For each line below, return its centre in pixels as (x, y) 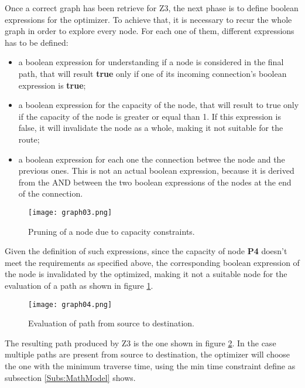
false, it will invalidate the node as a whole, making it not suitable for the (151, 128)
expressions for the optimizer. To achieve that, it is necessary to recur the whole (148, 19)
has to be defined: (37, 42)
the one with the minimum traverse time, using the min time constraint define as (150, 365)
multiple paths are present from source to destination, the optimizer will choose (148, 354)
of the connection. (51, 193)
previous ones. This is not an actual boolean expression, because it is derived (156, 171)
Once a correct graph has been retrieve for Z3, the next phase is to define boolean (152, 8)
